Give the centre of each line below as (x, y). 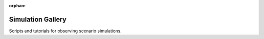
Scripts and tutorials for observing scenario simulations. (65, 31)
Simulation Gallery (38, 19)
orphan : (17, 6)
